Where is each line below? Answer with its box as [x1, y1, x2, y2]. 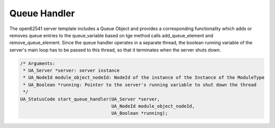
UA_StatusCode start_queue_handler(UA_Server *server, [20, 96, 160, 102]
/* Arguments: [20, 60, 56, 66]
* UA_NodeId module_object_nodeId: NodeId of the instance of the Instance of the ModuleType [23, 74, 265, 81]
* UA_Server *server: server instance [23, 68, 120, 73]
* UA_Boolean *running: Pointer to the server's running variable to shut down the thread [23, 82, 257, 88]
